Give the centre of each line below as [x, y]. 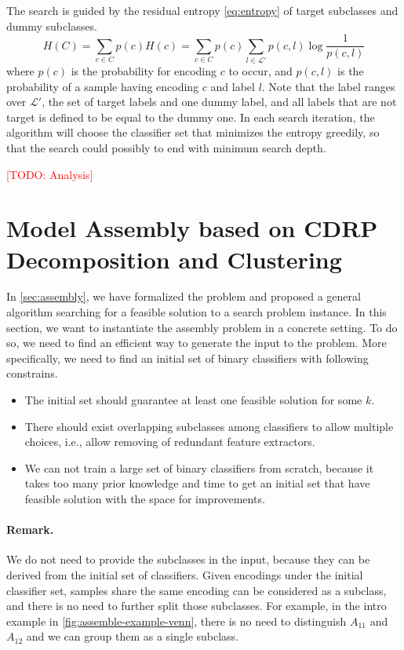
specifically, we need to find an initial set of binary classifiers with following [187, 358]
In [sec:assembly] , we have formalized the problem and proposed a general [184, 296]
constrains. [32, 373]
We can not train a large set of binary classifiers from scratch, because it [199, 467]
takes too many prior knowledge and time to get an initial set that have [197, 483]
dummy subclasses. [52, 26]
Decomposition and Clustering [174, 259]
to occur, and [260, 70]
